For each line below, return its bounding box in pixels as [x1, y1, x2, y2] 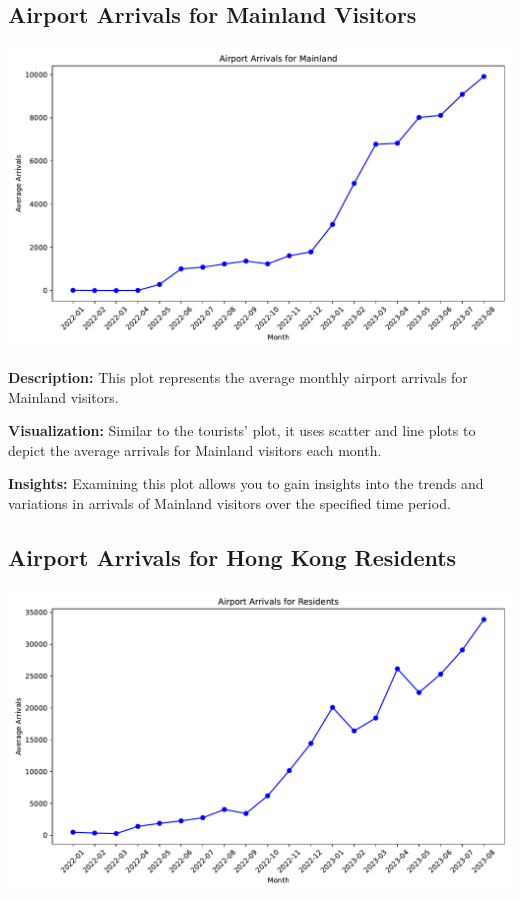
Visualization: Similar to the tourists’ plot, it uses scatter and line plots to [8, 420, 476, 441]
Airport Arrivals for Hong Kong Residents [8, 541, 457, 572]
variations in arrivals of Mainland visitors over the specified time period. [8, 492, 451, 513]
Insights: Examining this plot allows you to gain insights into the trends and [8, 473, 484, 494]
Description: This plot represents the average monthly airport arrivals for [8, 367, 468, 387]
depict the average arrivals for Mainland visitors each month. [8, 439, 382, 460]
